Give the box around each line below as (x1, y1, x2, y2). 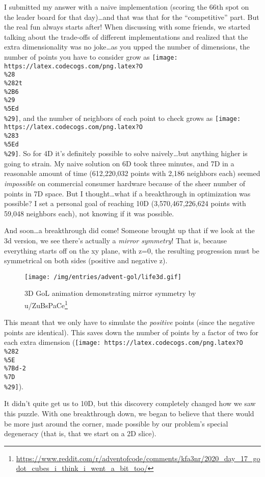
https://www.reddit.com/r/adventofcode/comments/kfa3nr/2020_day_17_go (16, 453, 260, 463)
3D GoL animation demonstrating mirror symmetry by (24, 288, 196, 298)
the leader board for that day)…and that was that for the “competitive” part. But (4, 11, 259, 22)
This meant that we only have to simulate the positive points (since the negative (4, 317, 255, 328)
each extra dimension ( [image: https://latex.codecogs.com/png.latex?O (4, 337, 243, 347)
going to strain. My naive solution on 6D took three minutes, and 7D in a (4, 158, 234, 168)
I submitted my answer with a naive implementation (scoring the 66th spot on (4, 2, 249, 12)
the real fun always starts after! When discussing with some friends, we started (4, 21, 251, 32)
